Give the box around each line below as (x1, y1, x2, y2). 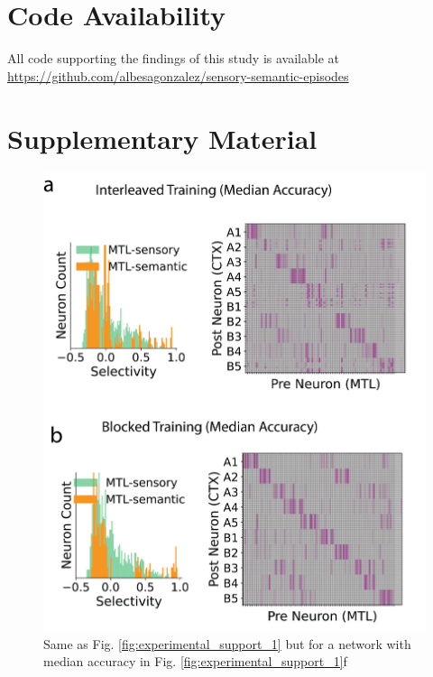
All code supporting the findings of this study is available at (7, 49, 339, 68)
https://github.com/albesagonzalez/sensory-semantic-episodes (7, 66, 349, 85)
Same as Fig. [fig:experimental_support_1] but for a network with (43, 634, 411, 653)
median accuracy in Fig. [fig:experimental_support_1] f (43, 652, 347, 671)
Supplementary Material (7, 119, 318, 156)
